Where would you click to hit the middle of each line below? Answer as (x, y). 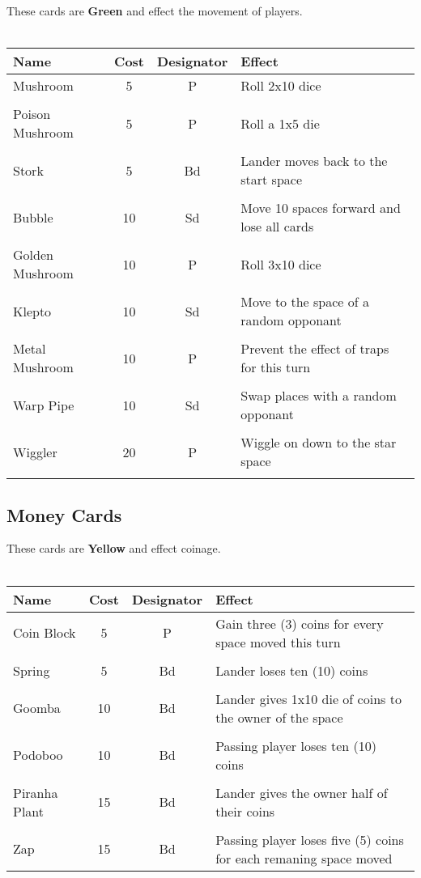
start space (271, 180)
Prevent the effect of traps (315, 349)
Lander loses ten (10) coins (292, 670)
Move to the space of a (305, 302)
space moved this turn (278, 642)
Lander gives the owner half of (302, 792)
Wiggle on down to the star (319, 443)
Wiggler (35, 452)
